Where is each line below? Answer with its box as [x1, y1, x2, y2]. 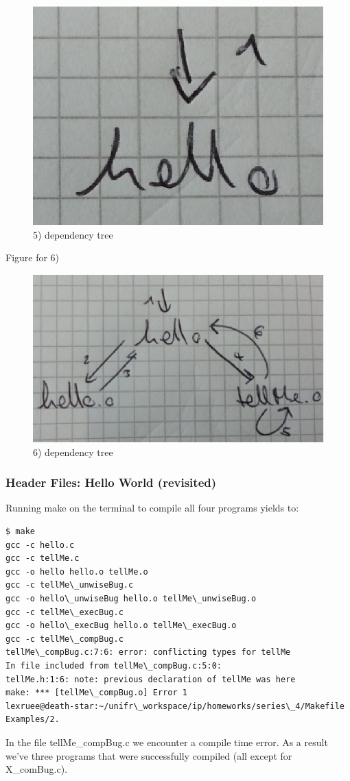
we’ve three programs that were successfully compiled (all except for [5, 748, 292, 762]
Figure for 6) [5, 250, 60, 265]
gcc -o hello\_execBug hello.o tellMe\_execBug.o [5, 621, 237, 631]
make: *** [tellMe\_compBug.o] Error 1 [5, 688, 187, 698]
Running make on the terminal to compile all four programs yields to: [5, 501, 299, 515]
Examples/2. [5, 714, 60, 725]
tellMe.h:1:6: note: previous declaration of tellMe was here [5, 674, 296, 684]
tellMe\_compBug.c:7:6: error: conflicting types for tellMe [5, 647, 291, 658]
